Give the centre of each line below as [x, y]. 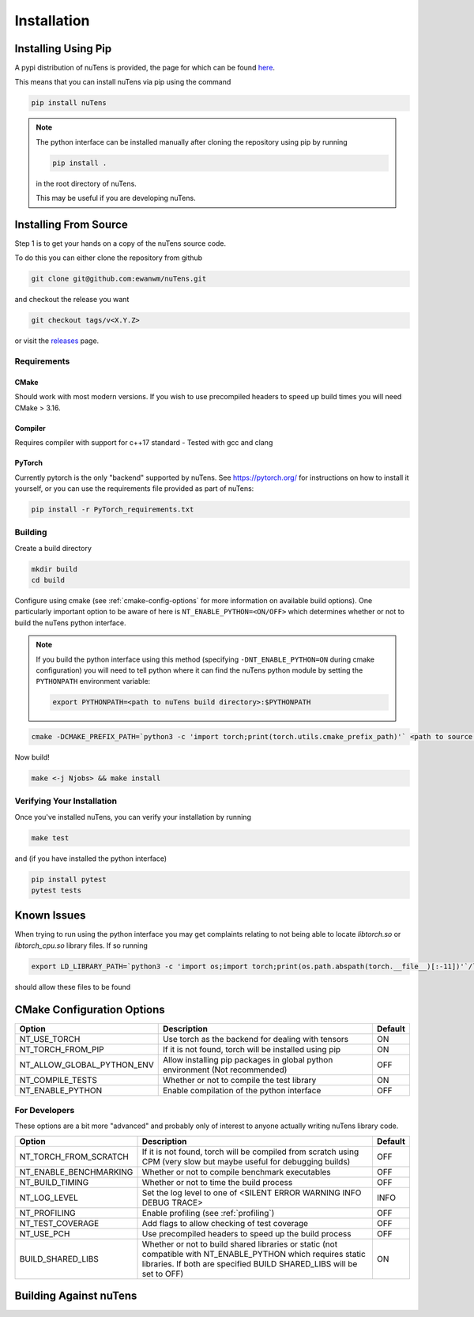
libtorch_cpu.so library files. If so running [81, 945]
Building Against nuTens [76, 1296]
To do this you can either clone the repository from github [109, 258]
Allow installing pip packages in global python [248, 1059]
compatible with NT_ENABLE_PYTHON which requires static [254, 1254]
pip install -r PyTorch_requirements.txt [113, 509]
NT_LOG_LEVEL [49, 1198]
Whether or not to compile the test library [239, 1080]
